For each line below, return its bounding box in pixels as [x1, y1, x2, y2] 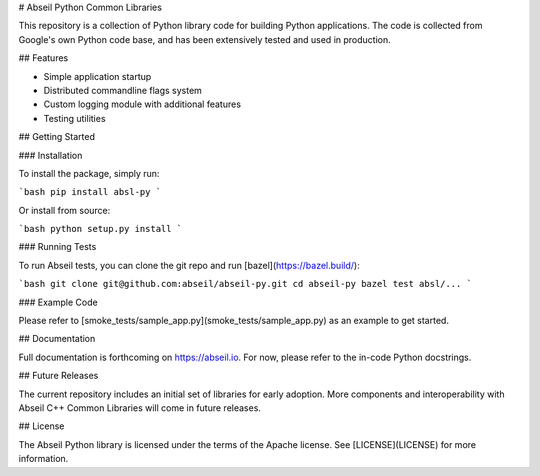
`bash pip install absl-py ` [18, 186, 162, 198]
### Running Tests [18, 241, 97, 253]
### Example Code [18, 296, 99, 308]
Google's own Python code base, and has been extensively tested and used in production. [18, 33, 392, 45]
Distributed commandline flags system [43, 84, 202, 96]
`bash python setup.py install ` [18, 223, 183, 235]
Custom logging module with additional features [43, 98, 242, 110]
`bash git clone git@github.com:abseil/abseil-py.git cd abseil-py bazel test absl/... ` [18, 278, 472, 290]
